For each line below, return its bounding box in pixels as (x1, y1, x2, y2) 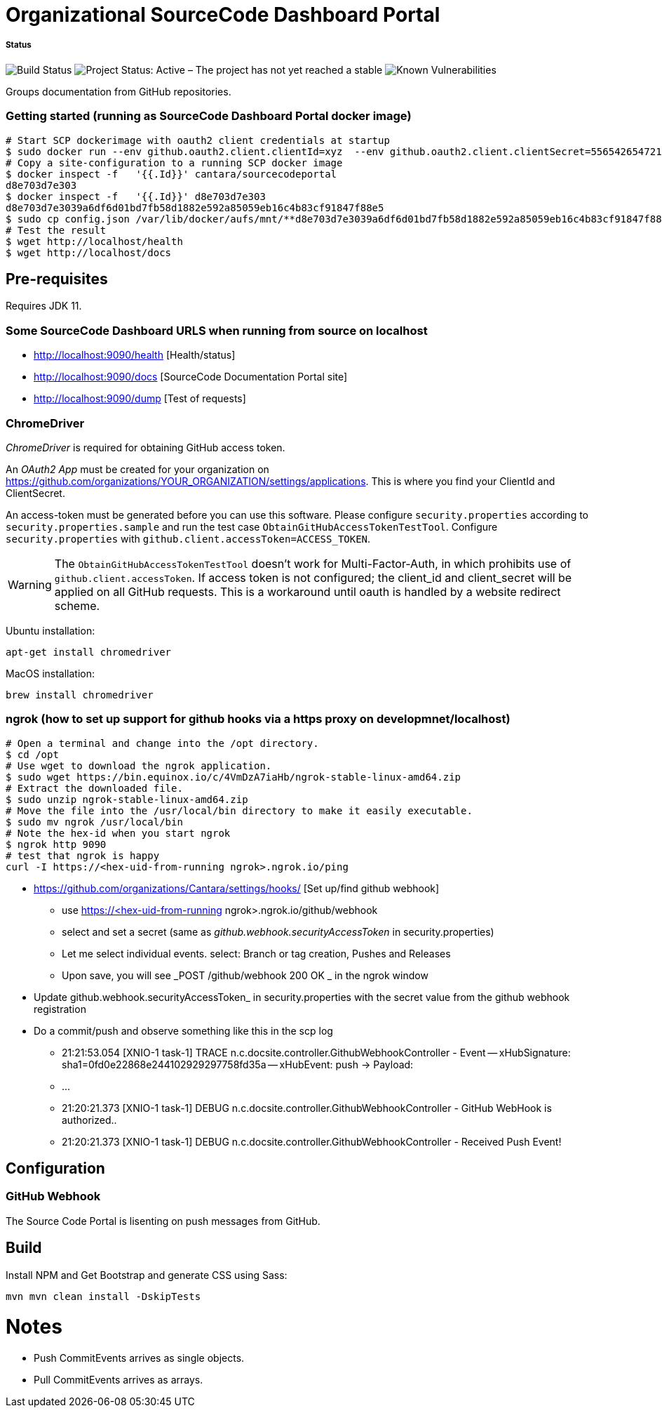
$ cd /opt (6, 748, 59, 760)
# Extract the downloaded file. (6, 782, 183, 794)
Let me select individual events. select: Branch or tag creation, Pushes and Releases (62, 947, 451, 960)
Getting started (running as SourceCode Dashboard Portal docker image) (6, 109, 412, 124)
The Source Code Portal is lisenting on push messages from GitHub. (6, 1214, 320, 1227)
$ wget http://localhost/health (6, 235, 183, 247)
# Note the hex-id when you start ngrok (6, 827, 231, 839)
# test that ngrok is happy (6, 849, 160, 861)
